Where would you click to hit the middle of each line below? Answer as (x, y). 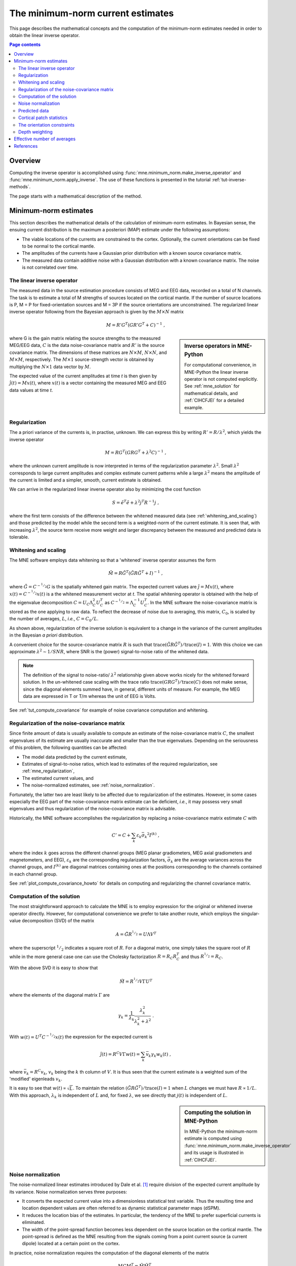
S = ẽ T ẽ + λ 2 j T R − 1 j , (136, 502)
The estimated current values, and (58, 778)
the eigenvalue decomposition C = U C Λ (51, 603)
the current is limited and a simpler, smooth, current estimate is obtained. (86, 480)
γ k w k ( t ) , (161, 1055)
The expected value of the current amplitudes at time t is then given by (83, 376)
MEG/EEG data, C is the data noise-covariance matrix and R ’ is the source (87, 345)
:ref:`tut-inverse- (229, 180)
